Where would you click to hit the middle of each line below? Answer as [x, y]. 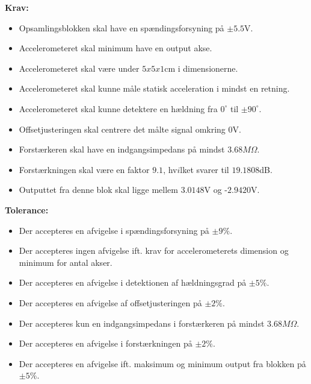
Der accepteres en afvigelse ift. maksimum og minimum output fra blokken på [162, 363]
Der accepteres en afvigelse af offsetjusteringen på [110, 302]
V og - [216, 190]
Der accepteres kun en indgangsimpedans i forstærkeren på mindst [142, 323]
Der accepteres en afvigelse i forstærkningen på [106, 343]
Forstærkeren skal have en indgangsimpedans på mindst [122, 149]
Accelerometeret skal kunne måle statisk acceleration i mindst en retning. [154, 88]
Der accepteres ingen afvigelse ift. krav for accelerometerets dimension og [154, 250]
